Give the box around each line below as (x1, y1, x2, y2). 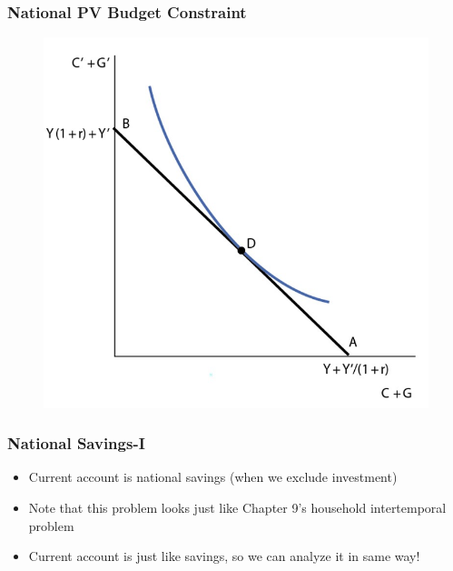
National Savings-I (7, 432, 145, 455)
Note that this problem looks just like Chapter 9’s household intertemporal (28, 498, 447, 516)
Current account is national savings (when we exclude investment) (28, 467, 398, 486)
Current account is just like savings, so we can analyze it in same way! (28, 546, 420, 566)
